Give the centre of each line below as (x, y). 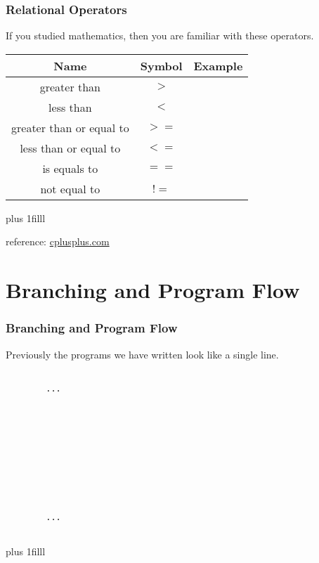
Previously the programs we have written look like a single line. (142, 354)
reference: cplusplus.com (58, 241)
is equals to (70, 168)
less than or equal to (70, 148)
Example (218, 65)
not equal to (70, 188)
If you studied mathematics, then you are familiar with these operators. (160, 35)
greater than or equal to (70, 127)
